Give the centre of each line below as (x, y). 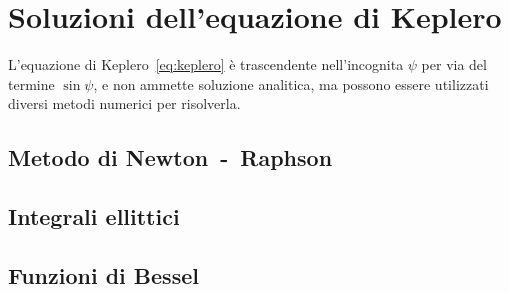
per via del (454, 64)
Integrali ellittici (94, 216)
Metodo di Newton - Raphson (170, 157)
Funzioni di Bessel (103, 274)
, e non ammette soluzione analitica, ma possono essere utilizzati (291, 83)
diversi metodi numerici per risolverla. (124, 103)
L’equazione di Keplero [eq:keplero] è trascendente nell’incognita (206, 64)
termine (31, 83)
